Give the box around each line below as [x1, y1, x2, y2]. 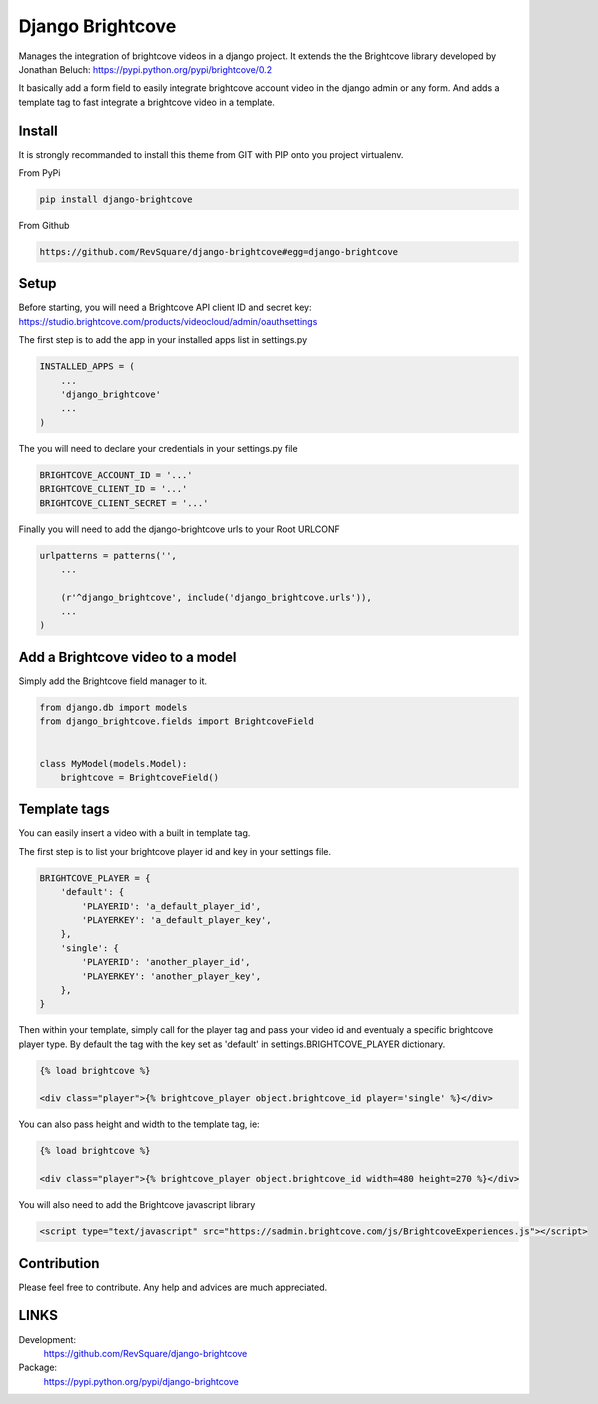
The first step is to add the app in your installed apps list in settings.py [18, 334, 308, 346]
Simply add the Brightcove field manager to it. [18, 675, 208, 687]
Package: [18, 1361, 58, 1374]
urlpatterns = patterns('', [39, 550, 177, 561]
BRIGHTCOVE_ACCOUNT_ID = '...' [39, 469, 194, 480]
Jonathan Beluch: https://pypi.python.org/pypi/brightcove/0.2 [18, 63, 273, 75]
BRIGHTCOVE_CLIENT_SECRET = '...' [39, 497, 209, 509]
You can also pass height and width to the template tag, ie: [18, 1118, 260, 1130]
